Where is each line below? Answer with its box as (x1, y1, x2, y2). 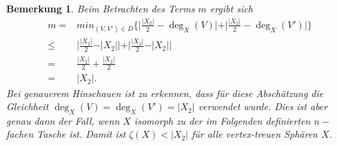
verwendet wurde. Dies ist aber (198, 99, 328, 114)
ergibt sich (210, 1, 253, 15)
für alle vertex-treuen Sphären (192, 127, 318, 141)
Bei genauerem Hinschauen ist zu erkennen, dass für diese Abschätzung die (6, 85, 324, 100)
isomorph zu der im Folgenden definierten (134, 113, 311, 127)
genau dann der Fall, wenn (6, 113, 120, 127)
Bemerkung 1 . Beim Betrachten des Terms (6, 1, 195, 15)
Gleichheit (6, 99, 49, 114)
